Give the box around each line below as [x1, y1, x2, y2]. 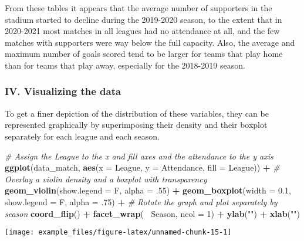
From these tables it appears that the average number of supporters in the [5, 2, 272, 13]
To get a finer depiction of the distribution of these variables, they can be [5, 107, 269, 119]
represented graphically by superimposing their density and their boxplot [5, 118, 268, 131]
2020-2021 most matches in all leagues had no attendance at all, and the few [5, 25, 280, 37]
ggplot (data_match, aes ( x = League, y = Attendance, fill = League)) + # [5, 161, 280, 174]
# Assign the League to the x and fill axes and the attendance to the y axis [5, 150, 273, 162]
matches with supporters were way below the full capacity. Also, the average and [5, 36, 295, 48]
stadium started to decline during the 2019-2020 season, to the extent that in [5, 13, 282, 25]
